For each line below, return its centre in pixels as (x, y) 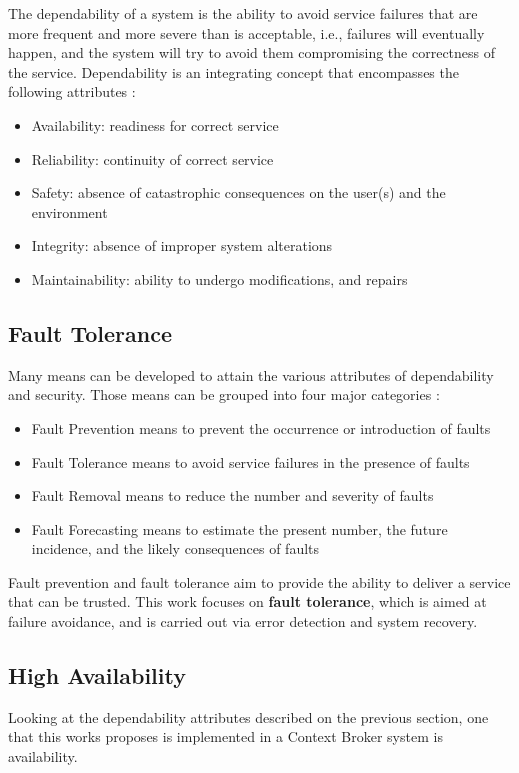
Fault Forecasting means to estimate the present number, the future (239, 528)
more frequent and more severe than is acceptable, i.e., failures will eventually (246, 32)
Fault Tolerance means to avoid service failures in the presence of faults (250, 461)
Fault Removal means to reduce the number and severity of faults (232, 495)
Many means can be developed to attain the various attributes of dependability (251, 374)
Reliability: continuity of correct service (152, 158)
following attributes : (72, 91)
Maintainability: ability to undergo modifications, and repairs (219, 278)
